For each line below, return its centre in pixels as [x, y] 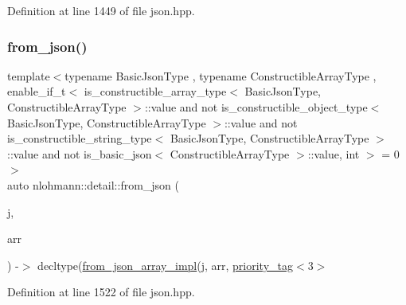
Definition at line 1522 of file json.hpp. [101, 292]
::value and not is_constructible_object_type [256, 107]
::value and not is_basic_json [80, 153]
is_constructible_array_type [155, 91]
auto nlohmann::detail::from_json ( [94, 184]
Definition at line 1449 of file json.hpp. [101, 10]
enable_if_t [37, 91]
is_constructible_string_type [80, 138]
